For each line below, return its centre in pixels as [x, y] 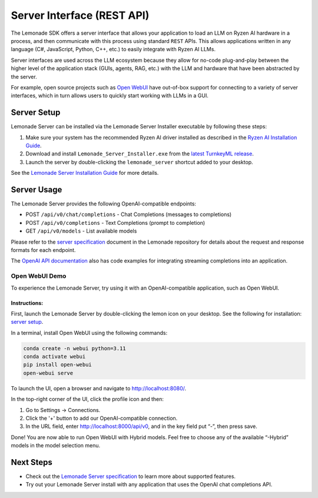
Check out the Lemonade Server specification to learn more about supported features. [130, 476]
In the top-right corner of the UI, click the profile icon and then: [87, 399]
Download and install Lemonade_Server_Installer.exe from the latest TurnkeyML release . [140, 154]
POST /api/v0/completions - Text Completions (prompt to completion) [115, 223]
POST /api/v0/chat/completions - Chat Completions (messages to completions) [129, 214]
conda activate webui [54, 357]
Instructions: [27, 303]
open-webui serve [48, 373]
